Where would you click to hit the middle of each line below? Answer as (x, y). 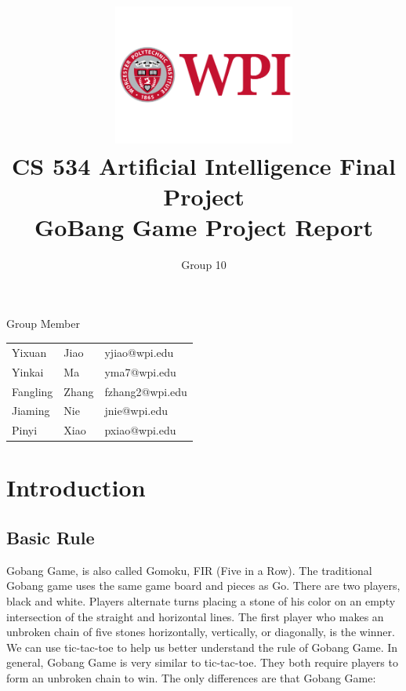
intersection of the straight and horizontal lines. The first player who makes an (195, 616)
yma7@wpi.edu (140, 371)
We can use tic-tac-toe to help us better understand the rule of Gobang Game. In (202, 647)
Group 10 (204, 264)
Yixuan (29, 352)
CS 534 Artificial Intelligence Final (204, 165)
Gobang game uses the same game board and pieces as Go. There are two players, (203, 586)
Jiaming (31, 411)
